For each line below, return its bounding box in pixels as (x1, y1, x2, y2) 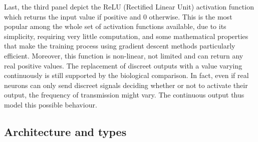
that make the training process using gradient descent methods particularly (4, 40, 235, 51)
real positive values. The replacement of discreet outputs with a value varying (4, 60, 242, 70)
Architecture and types (4, 123, 127, 139)
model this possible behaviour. (4, 99, 97, 109)
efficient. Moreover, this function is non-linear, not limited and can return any (4, 50, 243, 60)
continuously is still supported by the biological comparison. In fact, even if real (4, 70, 249, 80)
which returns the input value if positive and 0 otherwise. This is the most (4, 11, 232, 21)
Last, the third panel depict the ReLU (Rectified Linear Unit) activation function (4, 1, 254, 11)
